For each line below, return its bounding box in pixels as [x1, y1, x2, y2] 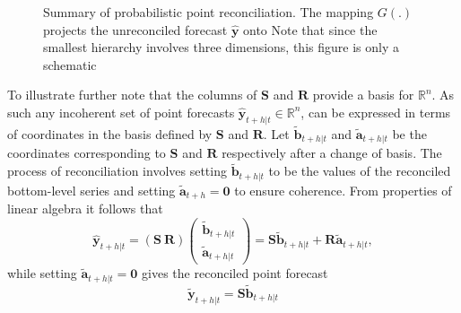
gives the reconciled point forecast [142, 264, 328, 283]
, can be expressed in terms [300, 102, 451, 121]
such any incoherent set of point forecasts [7, 102, 235, 121]
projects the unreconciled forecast [43, 20, 228, 39]
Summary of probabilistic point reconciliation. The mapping [43, 3, 374, 21]
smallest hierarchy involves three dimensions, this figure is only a [43, 38, 399, 57]
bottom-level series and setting [7, 180, 176, 199]
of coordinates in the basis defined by [7, 124, 213, 143]
